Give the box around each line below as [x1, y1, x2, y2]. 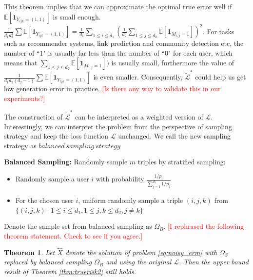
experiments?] [4, 93, 45, 103]
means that [4, 58, 38, 68]
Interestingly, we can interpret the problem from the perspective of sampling [4, 121, 232, 131]
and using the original [106, 257, 172, 267]
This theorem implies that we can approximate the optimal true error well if [4, 1, 232, 11]
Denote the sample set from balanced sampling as [4, 221, 152, 231]
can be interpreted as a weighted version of [75, 112, 203, 122]
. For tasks [202, 26, 234, 36]
